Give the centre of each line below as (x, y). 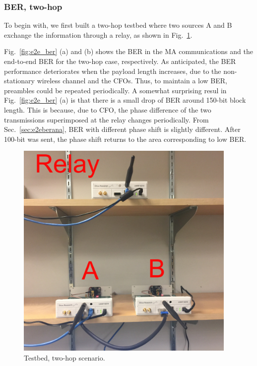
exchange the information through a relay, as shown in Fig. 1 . (98, 34)
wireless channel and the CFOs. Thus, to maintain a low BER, (132, 81)
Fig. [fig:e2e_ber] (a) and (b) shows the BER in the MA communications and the (128, 51)
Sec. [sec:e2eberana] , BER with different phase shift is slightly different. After (122, 129)
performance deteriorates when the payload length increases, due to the (113, 71)
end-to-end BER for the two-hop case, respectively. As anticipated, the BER (120, 61)
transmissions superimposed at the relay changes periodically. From (106, 119)
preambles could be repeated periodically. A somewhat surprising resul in (115, 90)
